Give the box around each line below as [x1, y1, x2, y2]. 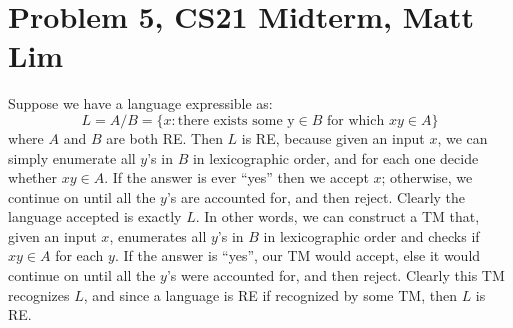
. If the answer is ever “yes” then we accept [104, 167, 369, 188]
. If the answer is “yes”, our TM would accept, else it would [114, 245, 481, 266]
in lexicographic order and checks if [263, 225, 480, 246]
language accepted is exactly [8, 206, 182, 227]
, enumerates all [109, 225, 207, 246]
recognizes [8, 284, 70, 305]
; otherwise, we [381, 167, 473, 188]
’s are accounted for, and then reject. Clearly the [166, 186, 466, 207]
